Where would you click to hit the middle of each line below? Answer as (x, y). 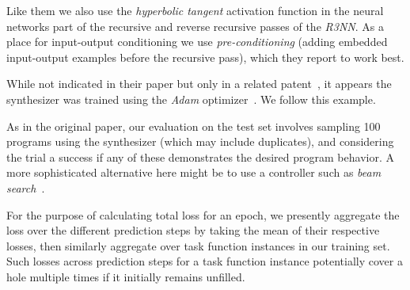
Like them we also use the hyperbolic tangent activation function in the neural (195, 10)
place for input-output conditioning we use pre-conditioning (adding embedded (197, 42)
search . (26, 187)
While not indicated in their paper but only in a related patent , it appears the (199, 84)
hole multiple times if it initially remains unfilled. (126, 276)
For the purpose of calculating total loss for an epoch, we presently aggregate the (203, 214)
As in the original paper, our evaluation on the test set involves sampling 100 (194, 126)
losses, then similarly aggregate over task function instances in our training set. (198, 245)
